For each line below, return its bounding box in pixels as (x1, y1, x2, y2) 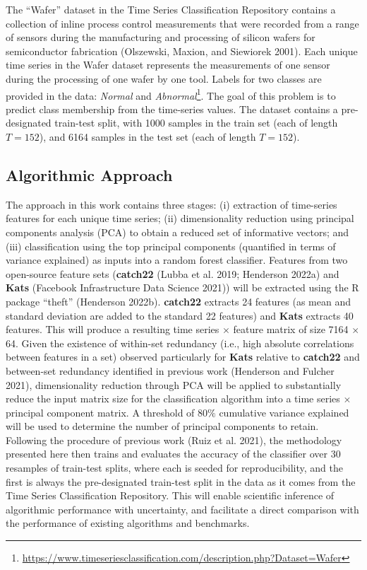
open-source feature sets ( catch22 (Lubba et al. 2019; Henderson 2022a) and (6, 266, 339, 281)
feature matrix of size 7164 (233, 322, 349, 337)
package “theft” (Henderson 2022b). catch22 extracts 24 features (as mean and (6, 293, 351, 308)
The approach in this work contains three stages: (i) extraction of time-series (6, 197, 337, 211)
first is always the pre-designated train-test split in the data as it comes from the (6, 474, 356, 489)
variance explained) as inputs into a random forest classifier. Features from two (6, 252, 348, 267)
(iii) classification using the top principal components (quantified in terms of (6, 238, 336, 253)
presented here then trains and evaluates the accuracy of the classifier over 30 (6, 446, 341, 461)
